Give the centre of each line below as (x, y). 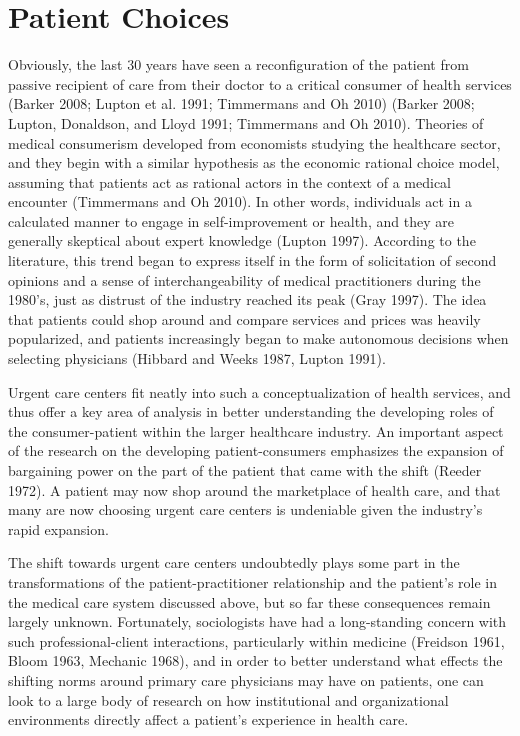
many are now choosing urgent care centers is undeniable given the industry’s (245, 509)
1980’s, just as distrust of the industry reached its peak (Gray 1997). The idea (247, 299)
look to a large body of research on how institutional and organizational (228, 699)
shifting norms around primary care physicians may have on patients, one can (246, 679)
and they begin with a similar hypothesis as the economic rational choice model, (254, 162)
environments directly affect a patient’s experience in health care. (208, 719)
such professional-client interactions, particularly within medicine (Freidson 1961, (256, 640)
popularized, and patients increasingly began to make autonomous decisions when (258, 338)
